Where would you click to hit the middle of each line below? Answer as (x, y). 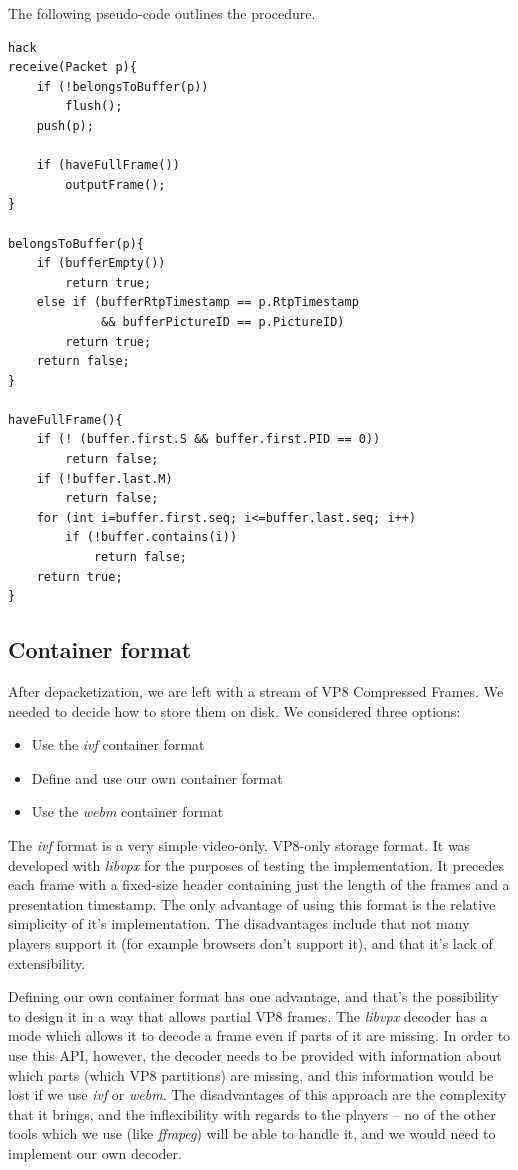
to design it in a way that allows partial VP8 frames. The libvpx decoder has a (248, 1015)
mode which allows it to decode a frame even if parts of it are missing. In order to (259, 1035)
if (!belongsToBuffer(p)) (122, 86)
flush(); (94, 106)
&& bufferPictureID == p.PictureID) (223, 321)
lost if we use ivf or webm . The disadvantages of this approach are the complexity (257, 1094)
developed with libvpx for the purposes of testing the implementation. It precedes (256, 864)
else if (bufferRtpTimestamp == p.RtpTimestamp (197, 302)
